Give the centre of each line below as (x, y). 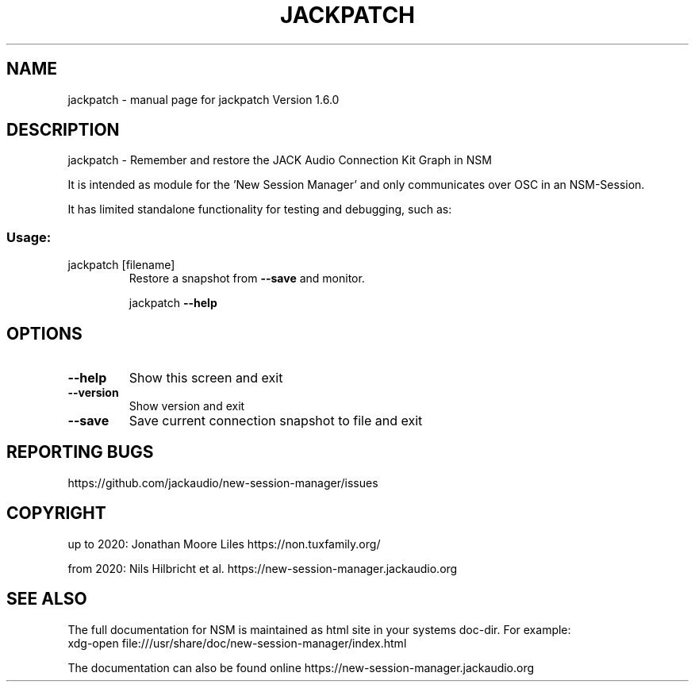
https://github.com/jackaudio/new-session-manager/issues (223, 482)
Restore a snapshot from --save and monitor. (247, 279)
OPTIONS (44, 333)
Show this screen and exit (206, 378)
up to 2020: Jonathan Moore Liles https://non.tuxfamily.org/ (224, 544)
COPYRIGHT (56, 513)
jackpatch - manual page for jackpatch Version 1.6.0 (204, 99)
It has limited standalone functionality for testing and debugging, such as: (260, 209)
